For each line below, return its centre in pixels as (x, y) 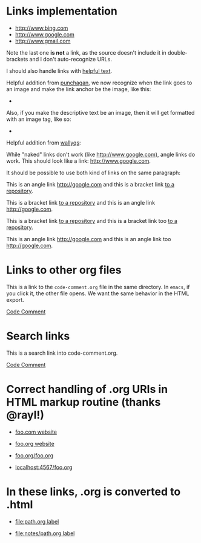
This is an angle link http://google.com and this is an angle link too (89, 239)
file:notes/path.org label (45, 533)
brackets (17, 59)
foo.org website (35, 443)
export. (15, 299)
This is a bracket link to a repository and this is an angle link (81, 202)
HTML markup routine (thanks (84, 402)
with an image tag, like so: (39, 119)
